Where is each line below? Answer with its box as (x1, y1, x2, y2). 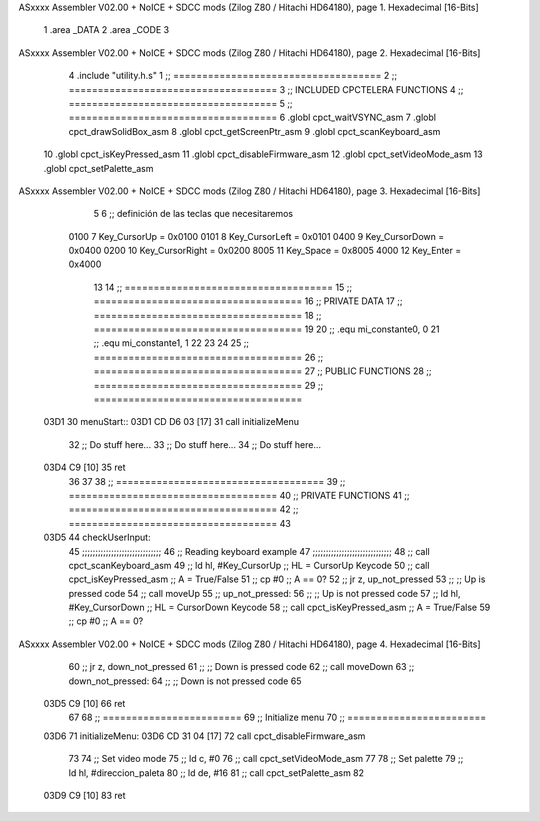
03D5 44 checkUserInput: (43, 531, 151, 544)
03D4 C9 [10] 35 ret (43, 461, 126, 474)
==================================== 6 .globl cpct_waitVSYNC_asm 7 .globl (68, 111, 437, 124)
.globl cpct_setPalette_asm (43, 162, 154, 174)
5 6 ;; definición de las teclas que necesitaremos (93, 208, 294, 220)
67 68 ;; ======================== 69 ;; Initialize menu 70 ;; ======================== (68, 711, 487, 724)
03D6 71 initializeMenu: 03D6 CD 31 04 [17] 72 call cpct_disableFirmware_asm (43, 730, 366, 742)
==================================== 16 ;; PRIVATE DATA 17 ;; (93, 295, 403, 307)
